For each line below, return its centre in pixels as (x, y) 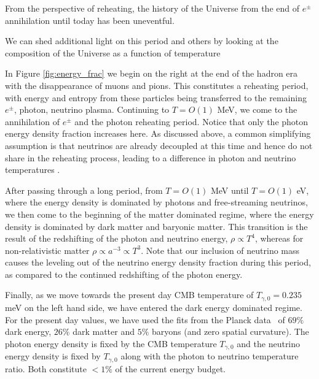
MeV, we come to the (257, 109)
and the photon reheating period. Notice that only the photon (191, 121)
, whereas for (279, 238)
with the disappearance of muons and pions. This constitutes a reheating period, (157, 85)
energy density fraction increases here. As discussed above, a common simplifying (158, 133)
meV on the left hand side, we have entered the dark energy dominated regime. (154, 307)
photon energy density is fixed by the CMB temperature (111, 343)
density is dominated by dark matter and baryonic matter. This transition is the (156, 226)
